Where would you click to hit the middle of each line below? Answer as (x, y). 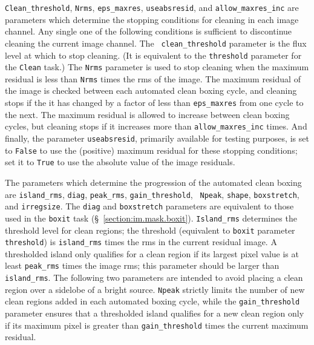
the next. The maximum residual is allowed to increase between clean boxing (147, 114)
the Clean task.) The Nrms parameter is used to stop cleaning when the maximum (157, 67)
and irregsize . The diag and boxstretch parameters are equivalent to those (149, 206)
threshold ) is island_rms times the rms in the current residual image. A (141, 242)
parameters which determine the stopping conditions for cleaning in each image (152, 19)
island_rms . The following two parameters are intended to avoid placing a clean (154, 278)
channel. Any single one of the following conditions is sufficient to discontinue (149, 31)
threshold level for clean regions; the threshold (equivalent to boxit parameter (150, 230)
